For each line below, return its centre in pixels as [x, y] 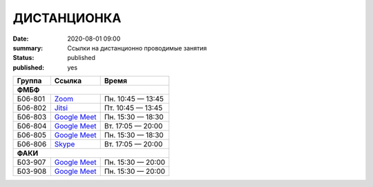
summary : [28, 48]
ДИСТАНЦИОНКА [67, 18]
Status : [23, 58]
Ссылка [68, 81]
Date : [21, 39]
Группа [29, 81]
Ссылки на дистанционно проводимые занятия [137, 48]
